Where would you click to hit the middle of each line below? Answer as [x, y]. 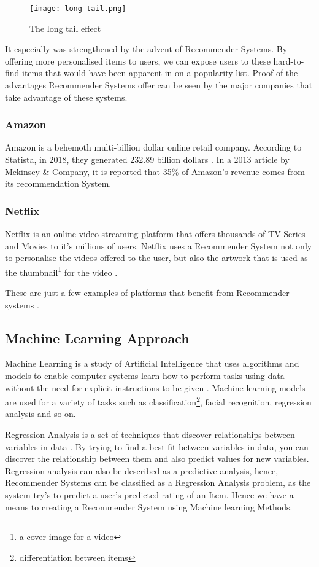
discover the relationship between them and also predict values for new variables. [157, 459]
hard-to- [289, 61]
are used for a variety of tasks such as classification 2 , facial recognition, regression [158, 401]
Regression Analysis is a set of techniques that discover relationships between [150, 435]
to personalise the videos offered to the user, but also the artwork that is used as [156, 258]
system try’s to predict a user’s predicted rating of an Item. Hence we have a [149, 495]
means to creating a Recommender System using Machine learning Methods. [149, 506]
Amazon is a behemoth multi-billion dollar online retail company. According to [153, 147]
